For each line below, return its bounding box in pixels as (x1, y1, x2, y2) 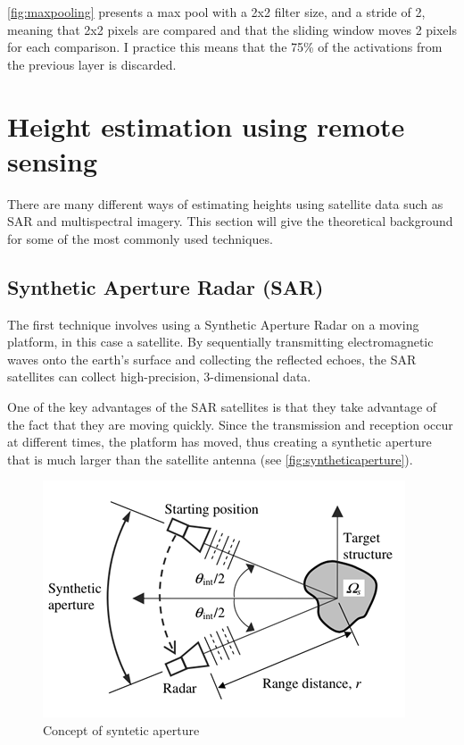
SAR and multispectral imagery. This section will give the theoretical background (7, 212, 453, 230)
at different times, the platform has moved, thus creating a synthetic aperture (7, 432, 432, 451)
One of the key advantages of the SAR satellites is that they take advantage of (7, 398, 437, 416)
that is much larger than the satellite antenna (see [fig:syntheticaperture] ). (7, 449, 413, 468)
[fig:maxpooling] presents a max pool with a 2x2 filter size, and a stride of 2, (7, 3, 426, 21)
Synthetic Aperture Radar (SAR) (7, 272, 324, 300)
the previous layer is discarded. (7, 54, 177, 73)
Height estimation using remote (7, 107, 405, 144)
